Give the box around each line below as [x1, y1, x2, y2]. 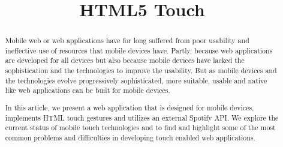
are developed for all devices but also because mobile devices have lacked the [5, 55, 245, 65]
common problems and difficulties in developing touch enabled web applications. [5, 132, 255, 142]
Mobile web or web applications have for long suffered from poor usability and [5, 35, 249, 46]
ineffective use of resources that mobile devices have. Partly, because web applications [5, 45, 273, 55]
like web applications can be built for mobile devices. [5, 85, 170, 95]
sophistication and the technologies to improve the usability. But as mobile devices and [5, 65, 277, 76]
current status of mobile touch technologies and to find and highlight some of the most [5, 122, 276, 133]
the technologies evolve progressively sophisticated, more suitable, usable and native [5, 75, 267, 85]
